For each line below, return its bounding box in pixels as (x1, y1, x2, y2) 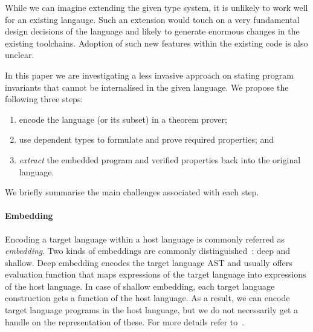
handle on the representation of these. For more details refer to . (5, 315, 245, 328)
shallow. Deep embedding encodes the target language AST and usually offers (5, 256, 292, 269)
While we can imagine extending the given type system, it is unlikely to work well (5, 1, 308, 13)
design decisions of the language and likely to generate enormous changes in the (5, 25, 300, 37)
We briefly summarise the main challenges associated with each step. (5, 186, 259, 198)
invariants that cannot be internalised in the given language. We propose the (5, 80, 289, 93)
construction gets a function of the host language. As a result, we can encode (5, 291, 290, 304)
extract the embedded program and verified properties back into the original (19, 153, 301, 166)
